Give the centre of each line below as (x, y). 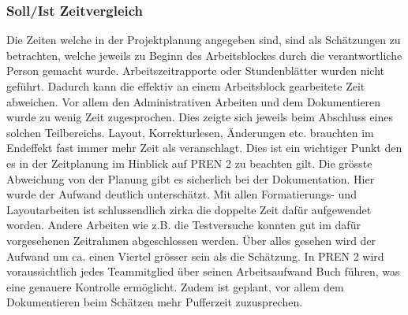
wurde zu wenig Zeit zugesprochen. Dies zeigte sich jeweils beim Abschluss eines (200, 117)
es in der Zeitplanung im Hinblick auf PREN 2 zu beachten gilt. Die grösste (189, 163)
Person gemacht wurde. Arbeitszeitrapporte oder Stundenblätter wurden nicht (196, 70)
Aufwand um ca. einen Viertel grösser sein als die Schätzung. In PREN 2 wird (195, 256)
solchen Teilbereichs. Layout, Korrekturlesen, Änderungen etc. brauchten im (190, 132)
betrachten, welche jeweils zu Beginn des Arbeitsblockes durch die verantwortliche (204, 55)
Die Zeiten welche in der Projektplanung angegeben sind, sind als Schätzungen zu (204, 40)
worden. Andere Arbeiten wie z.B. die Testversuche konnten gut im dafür (183, 225)
